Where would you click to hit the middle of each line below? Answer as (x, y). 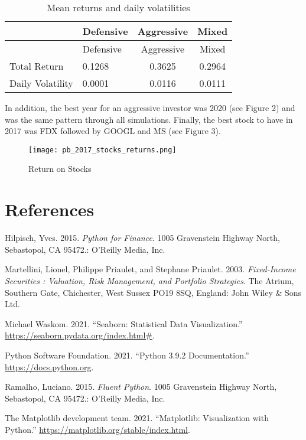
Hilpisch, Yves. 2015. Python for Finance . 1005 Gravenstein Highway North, (142, 238)
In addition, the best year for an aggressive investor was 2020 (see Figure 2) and (150, 107)
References (50, 209)
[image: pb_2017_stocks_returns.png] (102, 150)
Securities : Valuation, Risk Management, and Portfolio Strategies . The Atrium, (149, 280)
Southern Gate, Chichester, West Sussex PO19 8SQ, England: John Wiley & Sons (153, 292)
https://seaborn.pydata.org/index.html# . (80, 335)
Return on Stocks (60, 169)
